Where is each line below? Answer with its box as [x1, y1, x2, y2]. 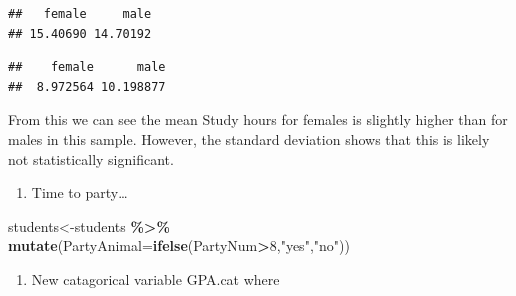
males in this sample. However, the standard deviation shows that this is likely [8, 128, 490, 149]
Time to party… [31, 182, 128, 203]
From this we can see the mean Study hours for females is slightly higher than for [8, 109, 508, 130]
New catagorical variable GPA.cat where [31, 268, 280, 289]
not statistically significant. [8, 148, 174, 169]
